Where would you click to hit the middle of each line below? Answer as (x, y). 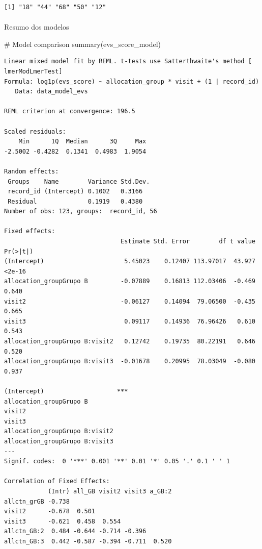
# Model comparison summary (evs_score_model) (83, 44)
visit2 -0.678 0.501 (50, 511)
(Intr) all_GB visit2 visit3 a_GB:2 (110, 491)
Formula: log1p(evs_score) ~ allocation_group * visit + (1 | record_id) (132, 81)
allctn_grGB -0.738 (37, 501)
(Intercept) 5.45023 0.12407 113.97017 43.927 (130, 261)
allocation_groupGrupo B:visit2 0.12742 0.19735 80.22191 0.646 (130, 341)
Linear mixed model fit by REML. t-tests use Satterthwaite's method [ (128, 61)
